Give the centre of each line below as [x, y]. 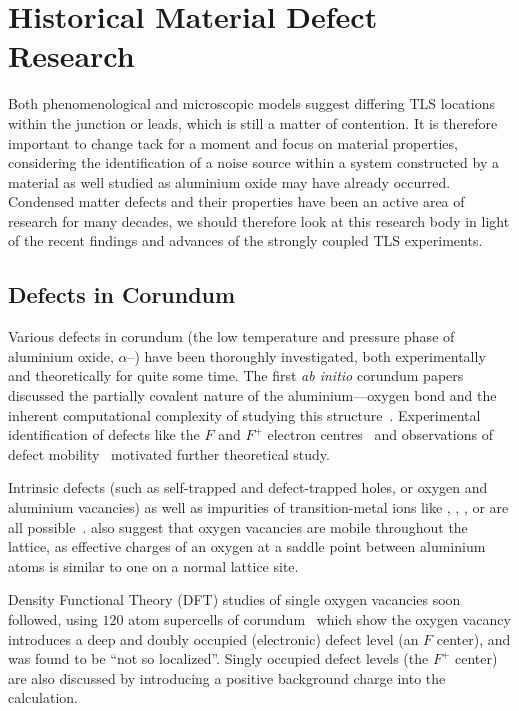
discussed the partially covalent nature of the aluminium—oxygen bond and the [252, 395]
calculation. [43, 697]
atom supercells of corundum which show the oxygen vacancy [319, 618]
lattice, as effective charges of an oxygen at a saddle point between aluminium [247, 546]
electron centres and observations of [380, 434]
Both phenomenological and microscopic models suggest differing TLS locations [251, 103]
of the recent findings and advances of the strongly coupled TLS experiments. [245, 240]
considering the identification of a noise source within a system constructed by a [253, 162]
